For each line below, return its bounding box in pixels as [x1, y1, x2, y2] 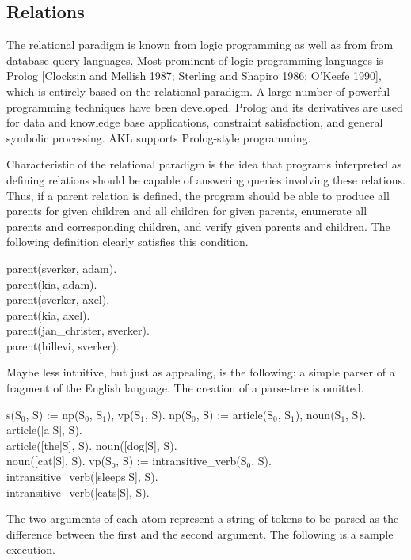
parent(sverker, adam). [6, 259, 117, 276]
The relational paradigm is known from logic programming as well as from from [6, 36, 394, 53]
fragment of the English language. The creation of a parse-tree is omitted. [6, 380, 364, 396]
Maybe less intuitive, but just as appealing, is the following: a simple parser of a [6, 364, 395, 380]
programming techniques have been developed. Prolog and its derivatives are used [6, 98, 403, 115]
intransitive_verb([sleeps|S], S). [6, 468, 158, 485]
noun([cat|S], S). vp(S [6, 452, 112, 469]
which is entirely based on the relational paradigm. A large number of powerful [6, 82, 390, 99]
